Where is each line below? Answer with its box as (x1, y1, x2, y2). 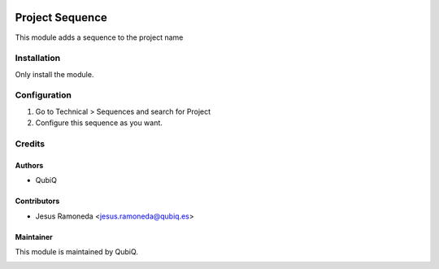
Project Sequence (15, 11, 107, 24)
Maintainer (15, 232, 53, 241)
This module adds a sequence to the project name (15, 33, 184, 42)
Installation (15, 53, 61, 64)
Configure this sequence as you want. (35, 118, 163, 128)
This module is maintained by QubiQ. (15, 246, 138, 256)
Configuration (15, 89, 72, 101)
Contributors (15, 196, 60, 206)
